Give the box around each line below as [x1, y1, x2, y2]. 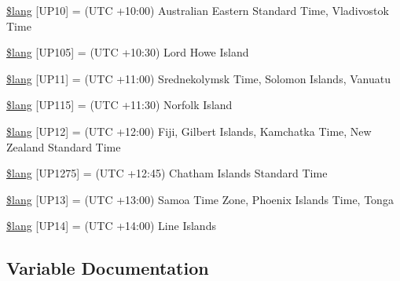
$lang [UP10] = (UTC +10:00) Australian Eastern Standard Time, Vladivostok [6, 2, 389, 18]
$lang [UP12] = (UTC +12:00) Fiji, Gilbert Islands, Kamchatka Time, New [6, 122, 372, 139]
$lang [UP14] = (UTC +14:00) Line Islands [6, 217, 216, 234]
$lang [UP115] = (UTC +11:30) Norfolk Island [6, 97, 233, 113]
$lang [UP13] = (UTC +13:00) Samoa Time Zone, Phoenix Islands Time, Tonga [6, 191, 394, 207]
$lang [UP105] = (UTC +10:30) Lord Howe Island [6, 44, 249, 60]
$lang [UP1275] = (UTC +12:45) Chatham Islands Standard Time [6, 165, 328, 181]
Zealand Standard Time [6, 138, 121, 155]
